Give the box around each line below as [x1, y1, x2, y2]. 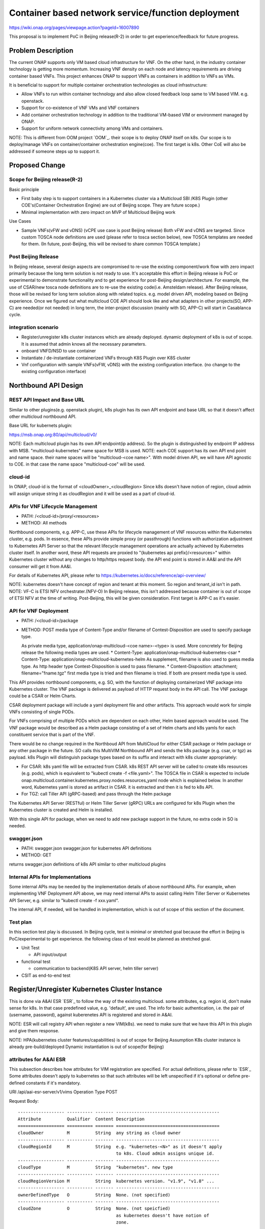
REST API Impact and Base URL [9, 396, 85, 403]
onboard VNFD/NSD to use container [21, 348, 96, 354]
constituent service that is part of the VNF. [9, 732, 95, 737]
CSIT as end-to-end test [21, 972, 71, 978]
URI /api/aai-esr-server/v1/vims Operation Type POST [9, 1089, 118, 1095]
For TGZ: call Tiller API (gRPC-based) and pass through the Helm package [21, 791, 171, 797]
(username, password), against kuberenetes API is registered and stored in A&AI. [9, 1012, 173, 1018]
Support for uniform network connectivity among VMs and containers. [21, 125, 164, 131]
